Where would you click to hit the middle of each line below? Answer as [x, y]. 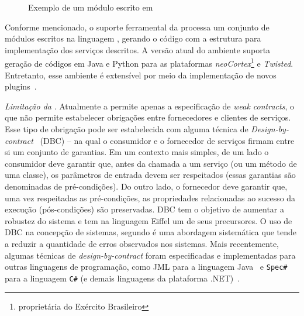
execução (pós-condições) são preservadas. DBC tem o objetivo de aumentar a [144, 209]
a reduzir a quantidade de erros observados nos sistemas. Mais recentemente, [142, 243]
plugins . [21, 86]
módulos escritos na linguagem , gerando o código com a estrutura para [133, 38]
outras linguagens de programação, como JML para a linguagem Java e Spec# [146, 267]
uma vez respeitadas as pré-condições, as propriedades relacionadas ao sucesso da [150, 197]
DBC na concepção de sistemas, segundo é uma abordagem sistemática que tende [151, 232]
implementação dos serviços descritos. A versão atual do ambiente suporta [138, 49]
